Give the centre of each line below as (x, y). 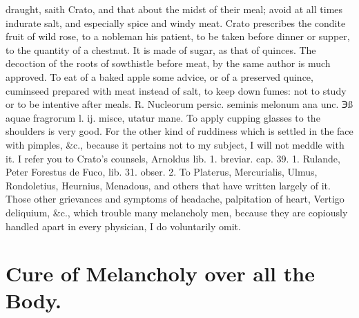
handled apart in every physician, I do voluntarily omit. (123, 226)
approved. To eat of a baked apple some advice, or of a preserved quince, (159, 76)
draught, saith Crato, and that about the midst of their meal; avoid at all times (174, 9)
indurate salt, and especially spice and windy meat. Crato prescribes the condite (176, 22)
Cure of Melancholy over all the (160, 273)
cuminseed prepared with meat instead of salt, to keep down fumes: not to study (176, 90)
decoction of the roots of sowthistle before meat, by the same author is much (168, 63)
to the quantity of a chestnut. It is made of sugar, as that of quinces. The (161, 49)
